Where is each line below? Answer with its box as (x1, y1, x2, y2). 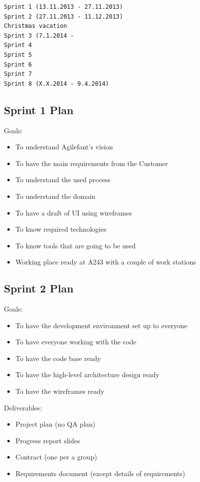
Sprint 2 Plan (4, 281, 74, 296)
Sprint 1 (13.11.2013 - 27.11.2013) (4, 3, 123, 10)
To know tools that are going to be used (15, 240, 136, 250)
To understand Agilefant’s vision (15, 142, 113, 152)
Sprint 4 (4, 42, 32, 49)
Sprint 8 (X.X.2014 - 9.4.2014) (4, 80, 109, 87)
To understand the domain (15, 191, 95, 201)
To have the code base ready (15, 353, 101, 363)
